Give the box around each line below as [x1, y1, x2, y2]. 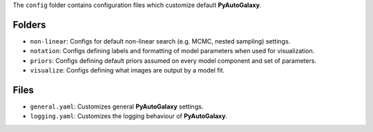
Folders [12, 19, 46, 30]
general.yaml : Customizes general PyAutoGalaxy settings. [30, 102, 204, 111]
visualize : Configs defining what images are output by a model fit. [30, 66, 225, 75]
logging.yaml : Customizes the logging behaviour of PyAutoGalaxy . [30, 112, 228, 120]
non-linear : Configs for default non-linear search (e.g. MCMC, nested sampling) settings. [30, 37, 291, 45]
